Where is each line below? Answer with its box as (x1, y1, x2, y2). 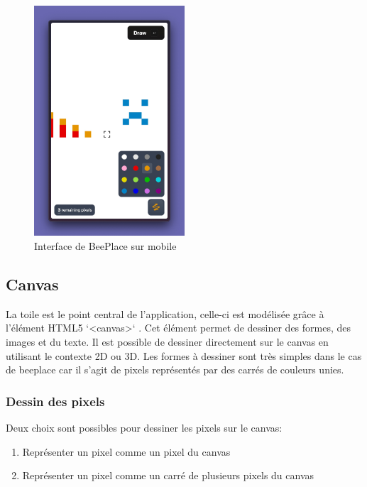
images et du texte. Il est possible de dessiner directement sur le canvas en (6, 334, 329, 349)
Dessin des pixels (6, 392, 105, 410)
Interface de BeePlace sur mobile (34, 239, 177, 253)
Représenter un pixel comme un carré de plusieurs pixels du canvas (22, 468, 314, 483)
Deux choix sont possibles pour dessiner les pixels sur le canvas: (6, 420, 283, 435)
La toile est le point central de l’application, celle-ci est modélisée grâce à (6, 306, 324, 321)
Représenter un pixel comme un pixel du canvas (22, 444, 231, 459)
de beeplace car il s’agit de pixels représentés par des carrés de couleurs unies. (6, 362, 344, 377)
